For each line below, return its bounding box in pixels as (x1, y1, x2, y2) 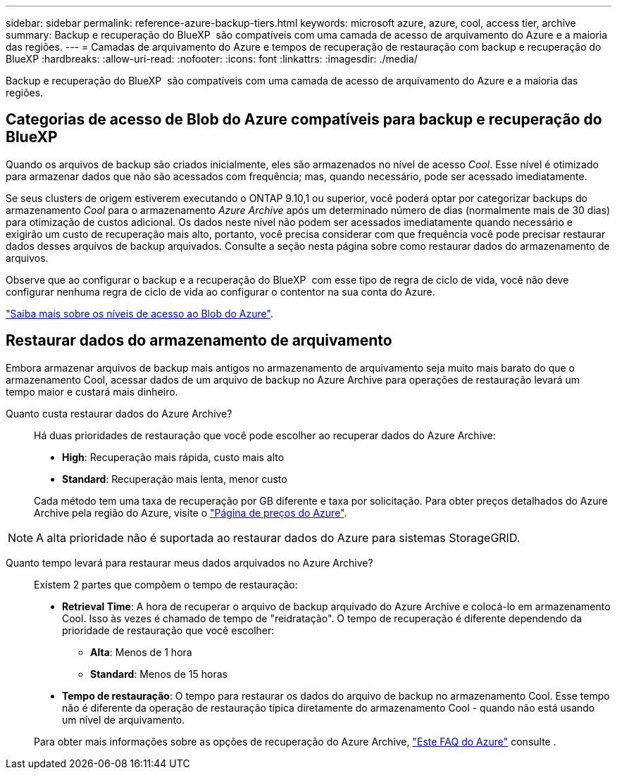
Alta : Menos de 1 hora (90, 645, 192, 658)
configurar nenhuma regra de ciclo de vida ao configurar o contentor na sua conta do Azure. (6, 285, 435, 298)
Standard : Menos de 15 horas (90, 667, 228, 680)
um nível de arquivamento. (62, 713, 185, 726)
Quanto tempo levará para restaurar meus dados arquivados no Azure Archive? (6, 556, 373, 569)
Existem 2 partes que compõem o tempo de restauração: (34, 578, 298, 591)
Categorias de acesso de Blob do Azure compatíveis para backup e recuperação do (6, 111, 602, 129)
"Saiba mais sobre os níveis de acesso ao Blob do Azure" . (6, 307, 273, 320)
